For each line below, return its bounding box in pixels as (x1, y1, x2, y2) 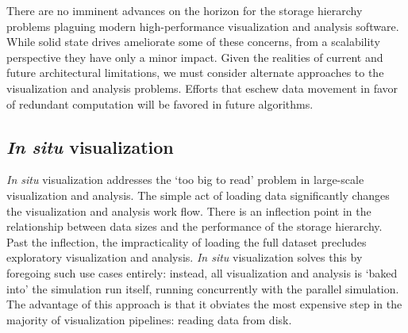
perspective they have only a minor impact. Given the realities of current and (6, 48, 383, 65)
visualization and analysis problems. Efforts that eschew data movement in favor (6, 79, 398, 96)
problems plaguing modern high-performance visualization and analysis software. (6, 17, 399, 34)
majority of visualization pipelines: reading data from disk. (6, 311, 292, 327)
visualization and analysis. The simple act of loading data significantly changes (6, 186, 390, 203)
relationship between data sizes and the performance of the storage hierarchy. (6, 218, 383, 235)
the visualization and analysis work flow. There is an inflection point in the (6, 202, 371, 219)
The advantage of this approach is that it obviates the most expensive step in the (6, 296, 402, 312)
